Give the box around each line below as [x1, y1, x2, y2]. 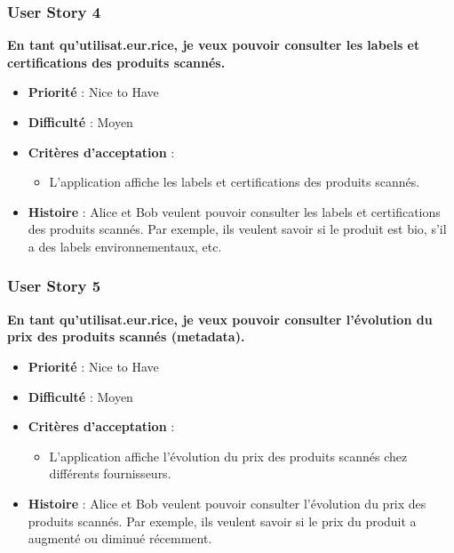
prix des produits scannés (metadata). [7, 327, 245, 346]
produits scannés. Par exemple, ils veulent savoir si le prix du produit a [28, 511, 417, 530]
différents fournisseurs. [49, 464, 171, 483]
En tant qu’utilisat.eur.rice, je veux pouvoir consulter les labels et [7, 36, 420, 54]
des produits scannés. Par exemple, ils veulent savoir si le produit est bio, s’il [28, 220, 447, 238]
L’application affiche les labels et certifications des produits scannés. [49, 172, 420, 191]
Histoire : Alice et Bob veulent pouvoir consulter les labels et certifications [28, 202, 441, 220]
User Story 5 [7, 275, 101, 297]
